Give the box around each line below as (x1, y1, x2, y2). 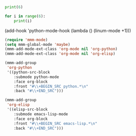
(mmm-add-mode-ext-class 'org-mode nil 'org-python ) (5, 46, 118, 52)
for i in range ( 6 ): (5, 14, 46, 19)
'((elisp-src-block (7, 107, 48, 112)
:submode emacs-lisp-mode (14, 111, 69, 116)
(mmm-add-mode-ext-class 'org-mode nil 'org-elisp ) (5, 51, 115, 56)
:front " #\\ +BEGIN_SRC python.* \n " (14, 84, 89, 89)
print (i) (14, 18, 32, 23)
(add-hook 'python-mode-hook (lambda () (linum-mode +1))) (5, 27, 131, 33)
